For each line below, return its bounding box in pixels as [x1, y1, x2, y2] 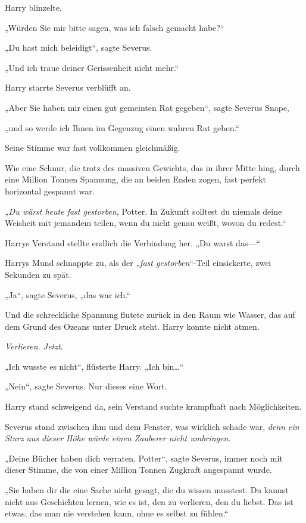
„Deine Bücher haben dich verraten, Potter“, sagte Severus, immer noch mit [5, 451, 283, 464]
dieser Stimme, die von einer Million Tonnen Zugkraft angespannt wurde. [5, 463, 272, 476]
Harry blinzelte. [5, 1, 62, 13]
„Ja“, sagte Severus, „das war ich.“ [5, 288, 130, 301]
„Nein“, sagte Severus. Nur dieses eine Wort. [5, 380, 167, 392]
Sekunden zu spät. [5, 268, 71, 280]
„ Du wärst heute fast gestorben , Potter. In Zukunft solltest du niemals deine [5, 205, 282, 217]
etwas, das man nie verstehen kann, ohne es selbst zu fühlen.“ [5, 507, 229, 519]
